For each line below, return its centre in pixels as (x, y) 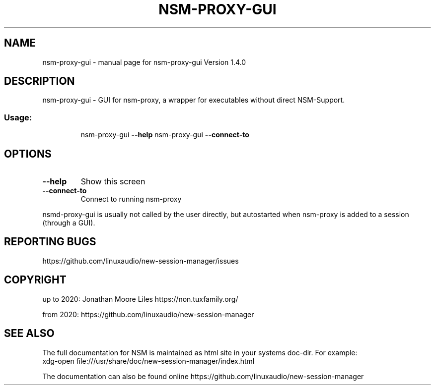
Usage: (18, 117)
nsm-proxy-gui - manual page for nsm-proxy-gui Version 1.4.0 (144, 62)
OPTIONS (28, 154)
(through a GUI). (69, 223)
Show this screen (113, 182)
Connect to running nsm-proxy (131, 199)
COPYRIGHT (35, 280)
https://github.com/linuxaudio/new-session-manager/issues (141, 261)
